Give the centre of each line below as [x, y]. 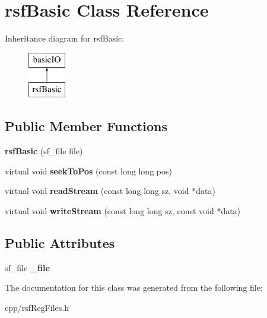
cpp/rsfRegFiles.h [37, 307]
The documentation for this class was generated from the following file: [134, 287]
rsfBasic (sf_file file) [44, 151]
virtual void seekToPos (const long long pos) [88, 171]
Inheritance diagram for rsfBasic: [65, 38]
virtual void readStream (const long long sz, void [97, 191]
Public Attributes [60, 242]
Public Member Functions [86, 126]
